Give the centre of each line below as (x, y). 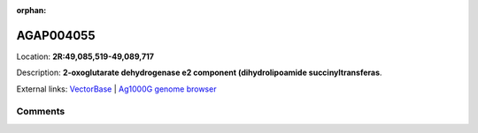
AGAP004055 (56, 35)
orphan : (31, 10)
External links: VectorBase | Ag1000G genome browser (116, 89)
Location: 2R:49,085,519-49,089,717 (85, 56)
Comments (41, 112)
